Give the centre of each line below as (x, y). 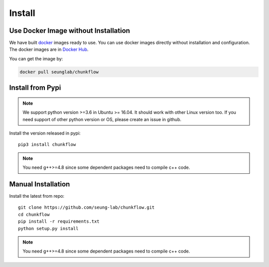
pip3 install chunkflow (47, 145)
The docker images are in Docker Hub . (49, 49)
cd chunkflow (34, 214)
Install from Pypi (35, 88)
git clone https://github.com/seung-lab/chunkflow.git (86, 207)
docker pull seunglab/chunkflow (59, 72)
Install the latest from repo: (37, 196)
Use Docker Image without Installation (70, 31)
